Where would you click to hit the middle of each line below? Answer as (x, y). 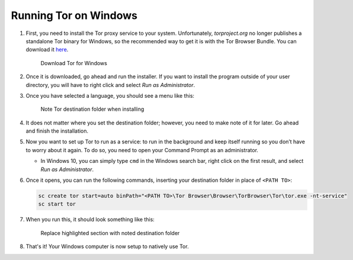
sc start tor (57, 204)
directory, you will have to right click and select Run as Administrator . (110, 85)
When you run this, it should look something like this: (90, 220)
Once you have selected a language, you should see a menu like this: (110, 95)
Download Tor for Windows (74, 63)
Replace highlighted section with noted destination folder (110, 233)
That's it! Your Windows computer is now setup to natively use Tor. (107, 246)
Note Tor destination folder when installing (92, 109)
